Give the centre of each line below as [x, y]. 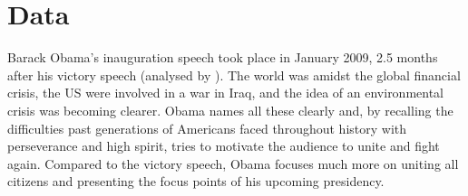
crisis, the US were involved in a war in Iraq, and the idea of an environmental [226, 93]
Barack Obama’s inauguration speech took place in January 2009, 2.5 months [223, 57]
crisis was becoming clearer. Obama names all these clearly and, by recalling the [230, 110]
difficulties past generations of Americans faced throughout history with [207, 128]
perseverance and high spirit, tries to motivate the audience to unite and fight [224, 146]
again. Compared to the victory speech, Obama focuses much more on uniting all [233, 163]
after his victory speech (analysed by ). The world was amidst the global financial [234, 75]
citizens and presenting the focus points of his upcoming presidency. [196, 181]
